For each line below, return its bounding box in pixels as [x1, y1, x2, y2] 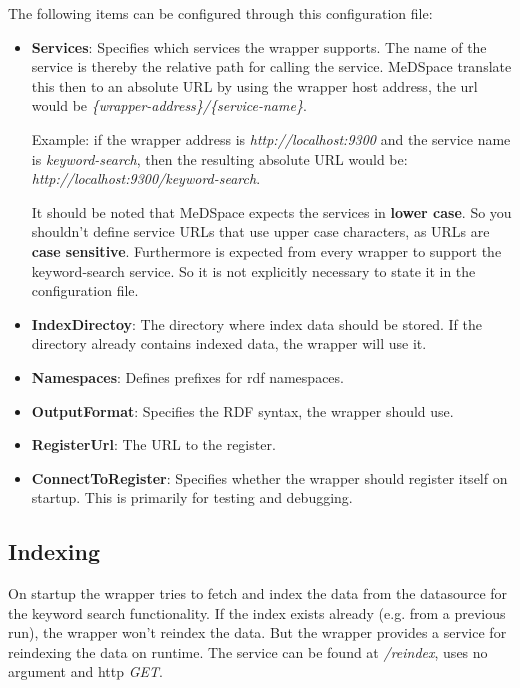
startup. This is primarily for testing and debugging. [31, 487, 353, 508]
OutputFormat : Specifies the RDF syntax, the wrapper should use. [31, 400, 454, 421]
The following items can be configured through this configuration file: [8, 3, 433, 23]
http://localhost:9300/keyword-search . [31, 168, 261, 189]
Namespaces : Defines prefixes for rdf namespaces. [31, 366, 344, 387]
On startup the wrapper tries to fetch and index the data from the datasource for [8, 583, 508, 604]
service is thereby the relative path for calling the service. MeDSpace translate [31, 56, 512, 77]
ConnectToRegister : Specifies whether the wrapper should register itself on [31, 467, 508, 488]
